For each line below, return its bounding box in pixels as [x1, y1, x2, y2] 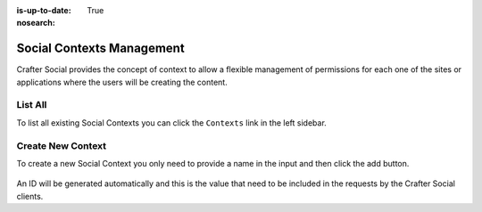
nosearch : [16, 18, 55, 29]
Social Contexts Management [16, 41, 185, 56]
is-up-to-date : [16, 5, 71, 15]
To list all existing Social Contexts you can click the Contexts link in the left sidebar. [16, 117, 328, 128]
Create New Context [16, 139, 107, 151]
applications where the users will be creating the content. [16, 77, 228, 87]
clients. [16, 191, 44, 201]
